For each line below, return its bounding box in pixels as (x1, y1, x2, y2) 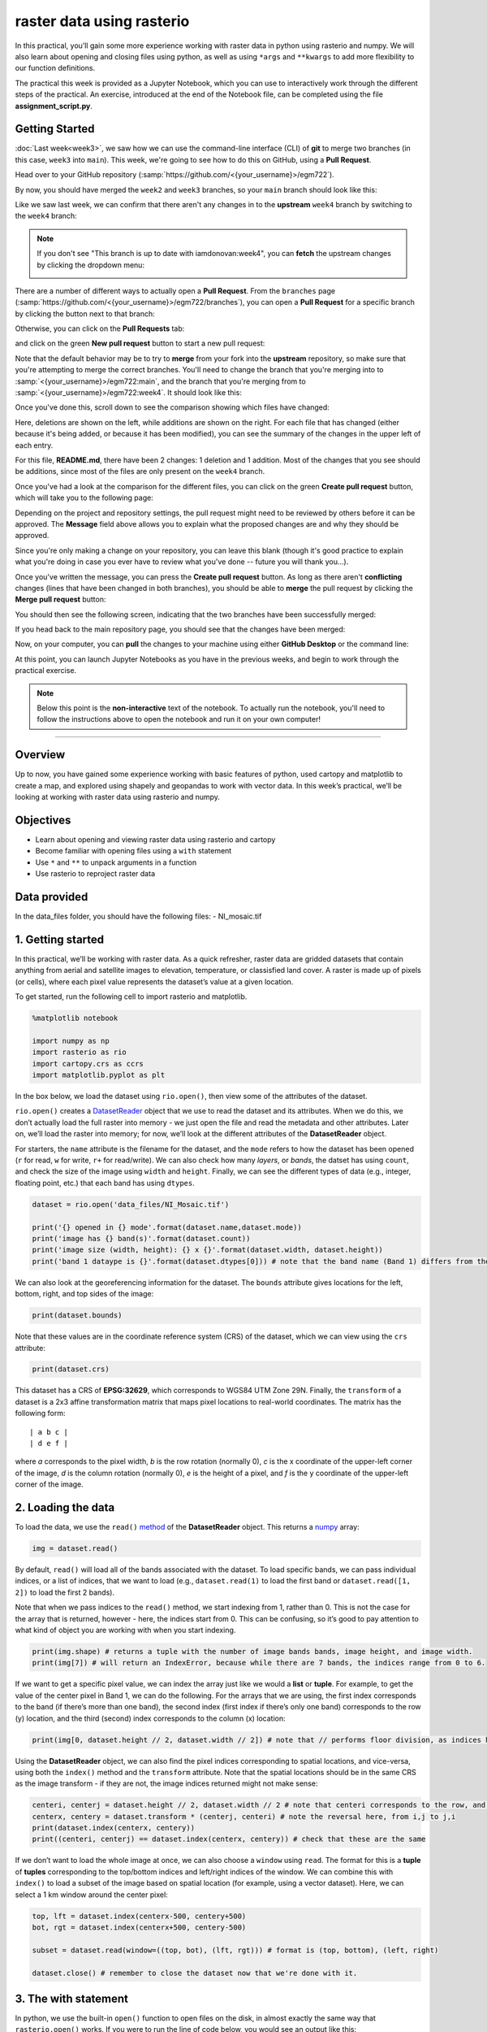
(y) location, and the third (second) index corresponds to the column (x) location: (15, 1713, 286, 1723)
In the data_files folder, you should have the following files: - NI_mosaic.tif (15, 911, 262, 922)
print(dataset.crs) (32, 1365, 110, 1374)
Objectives (15, 813, 71, 827)
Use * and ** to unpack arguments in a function (35, 858, 197, 867)
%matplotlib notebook (32, 1014, 119, 1023)
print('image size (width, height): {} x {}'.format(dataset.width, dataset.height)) (32, 1245, 383, 1255)
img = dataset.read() (32, 1544, 119, 1553)
